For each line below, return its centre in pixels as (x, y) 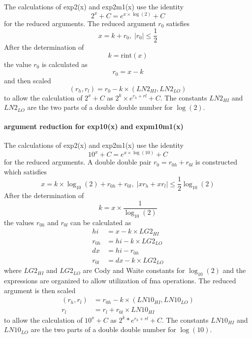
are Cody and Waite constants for (134, 270)
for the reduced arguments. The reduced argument (80, 23)
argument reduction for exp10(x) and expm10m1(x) (94, 126)
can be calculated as (101, 222)
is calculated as (64, 64)
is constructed (217, 162)
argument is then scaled (40, 290)
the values (19, 222)
